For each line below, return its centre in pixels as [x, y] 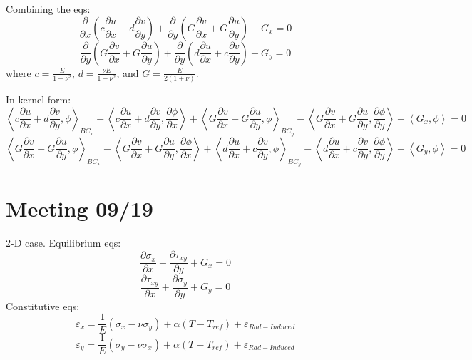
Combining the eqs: [48, 9]
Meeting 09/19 [79, 209]
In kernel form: [39, 99]
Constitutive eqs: [43, 305]
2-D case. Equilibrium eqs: [63, 243]
